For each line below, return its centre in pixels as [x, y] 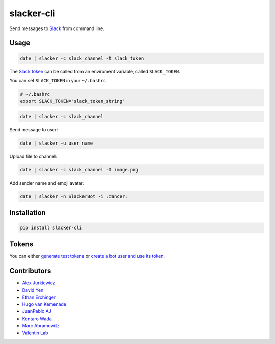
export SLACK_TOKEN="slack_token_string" [73, 101]
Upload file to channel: [33, 156]
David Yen [33, 290]
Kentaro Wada [37, 319]
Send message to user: [34, 129]
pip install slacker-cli [51, 228]
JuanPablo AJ [37, 311]
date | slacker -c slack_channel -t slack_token [82, 58]
